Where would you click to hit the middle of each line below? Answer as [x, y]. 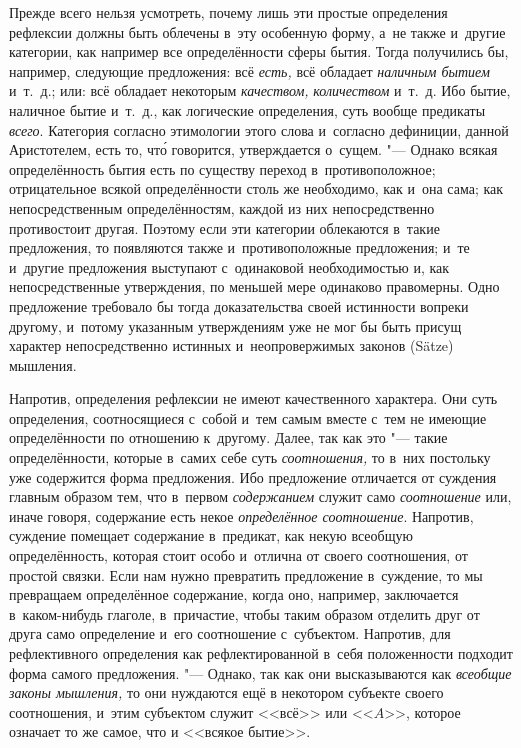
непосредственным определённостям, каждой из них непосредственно [222, 207]
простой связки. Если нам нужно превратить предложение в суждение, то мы [246, 574]
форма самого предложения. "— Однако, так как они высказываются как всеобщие [260, 672]
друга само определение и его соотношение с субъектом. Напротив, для [230, 633]
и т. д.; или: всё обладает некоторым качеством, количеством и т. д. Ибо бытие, [260, 90]
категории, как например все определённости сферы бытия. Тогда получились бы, [259, 51]
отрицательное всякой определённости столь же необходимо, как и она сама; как [256, 188]
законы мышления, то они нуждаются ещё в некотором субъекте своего [226, 692]
